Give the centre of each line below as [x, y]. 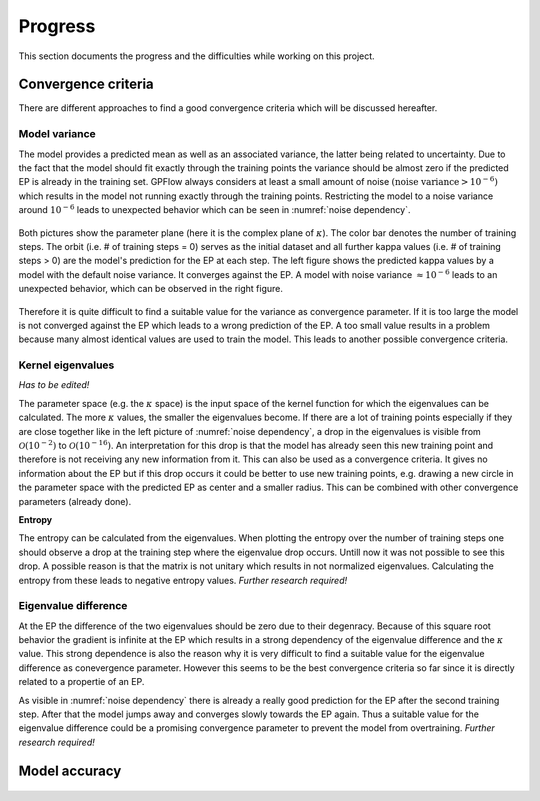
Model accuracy [70, 770]
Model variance [57, 134]
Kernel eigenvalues [66, 365]
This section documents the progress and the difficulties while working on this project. [196, 56]
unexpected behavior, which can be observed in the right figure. [151, 289]
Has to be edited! [54, 385]
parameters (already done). [75, 501]
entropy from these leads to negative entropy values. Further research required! [183, 580]
